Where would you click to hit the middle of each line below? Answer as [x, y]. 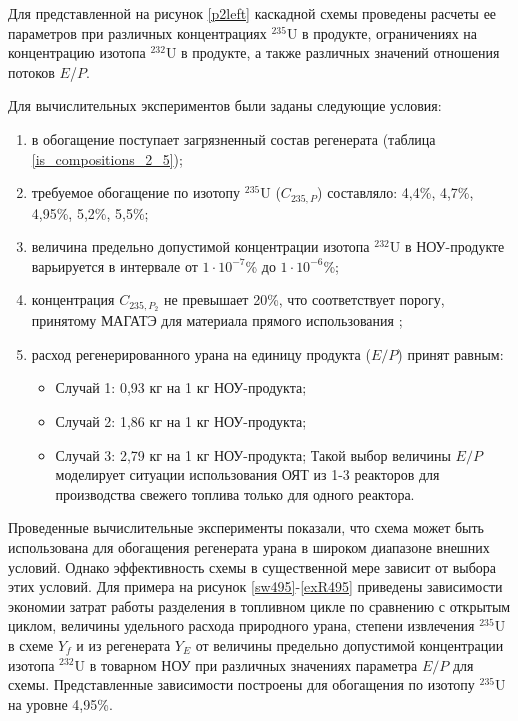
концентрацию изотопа [77, 52]
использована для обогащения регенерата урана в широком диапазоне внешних [249, 547]
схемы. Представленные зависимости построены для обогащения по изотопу [241, 684]
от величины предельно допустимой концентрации [349, 644]
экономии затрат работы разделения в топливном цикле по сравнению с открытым [259, 605]
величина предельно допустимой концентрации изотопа [200, 246]
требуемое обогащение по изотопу [136, 192]
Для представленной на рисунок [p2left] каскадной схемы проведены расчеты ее [252, 13]
